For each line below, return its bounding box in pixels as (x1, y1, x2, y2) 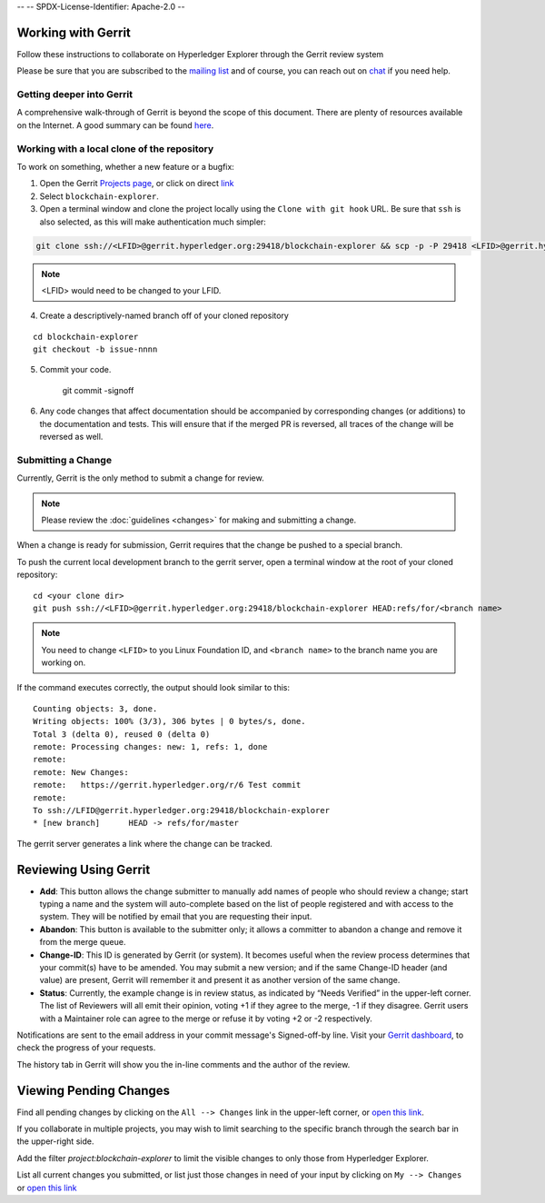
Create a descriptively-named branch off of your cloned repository (39, 310, 290, 322)
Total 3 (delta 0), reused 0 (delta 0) (33, 729, 211, 740)
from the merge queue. (39, 937, 126, 948)
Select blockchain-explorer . (39, 191, 159, 202)
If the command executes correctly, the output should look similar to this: (16, 682, 291, 693)
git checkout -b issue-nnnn (33, 344, 158, 354)
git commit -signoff (62, 384, 134, 395)
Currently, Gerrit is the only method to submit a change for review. (16, 472, 264, 483)
